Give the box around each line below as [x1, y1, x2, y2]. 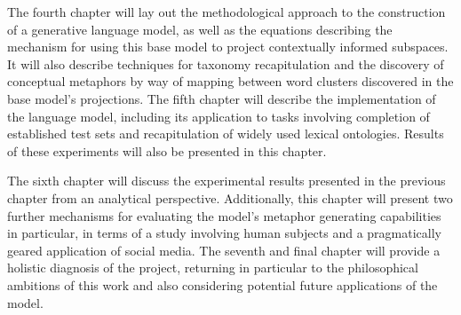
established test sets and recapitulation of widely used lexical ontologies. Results [7, 124, 444, 143]
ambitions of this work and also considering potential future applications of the [7, 275, 438, 294]
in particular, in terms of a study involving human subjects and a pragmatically [7, 224, 441, 242]
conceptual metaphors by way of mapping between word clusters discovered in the [7, 72, 454, 91]
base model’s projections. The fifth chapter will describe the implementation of [7, 89, 436, 107]
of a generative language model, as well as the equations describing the [7, 20, 393, 38]
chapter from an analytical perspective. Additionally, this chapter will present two [7, 188, 453, 207]
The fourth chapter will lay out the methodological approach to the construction [7, 3, 446, 20]
